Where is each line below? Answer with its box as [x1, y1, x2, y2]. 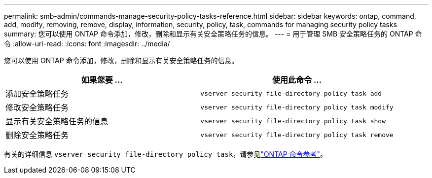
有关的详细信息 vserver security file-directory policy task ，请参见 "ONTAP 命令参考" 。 [4, 150, 327, 158]
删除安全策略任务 [5, 130, 69, 140]
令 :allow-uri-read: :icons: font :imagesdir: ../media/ [4, 39, 170, 48]
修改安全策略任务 [5, 103, 69, 112]
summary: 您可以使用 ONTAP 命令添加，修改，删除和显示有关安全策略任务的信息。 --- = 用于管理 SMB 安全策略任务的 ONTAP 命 [4, 30, 422, 38]
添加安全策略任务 [5, 89, 69, 99]
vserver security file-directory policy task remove [200, 131, 394, 139]
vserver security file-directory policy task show [200, 117, 386, 125]
